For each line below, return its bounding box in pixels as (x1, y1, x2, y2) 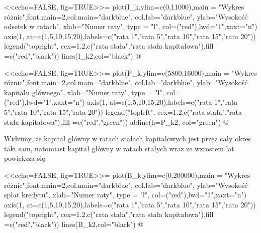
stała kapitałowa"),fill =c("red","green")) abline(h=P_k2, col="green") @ (4, 116, 229, 127)
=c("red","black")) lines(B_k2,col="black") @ (4, 218, 144, 229)
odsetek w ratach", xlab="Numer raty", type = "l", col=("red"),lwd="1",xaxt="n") (4, 21, 257, 32)
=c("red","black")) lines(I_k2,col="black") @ (4, 50, 141, 61)
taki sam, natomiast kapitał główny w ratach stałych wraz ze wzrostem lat (4, 143, 234, 153)
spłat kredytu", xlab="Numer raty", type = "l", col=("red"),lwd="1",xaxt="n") (4, 189, 247, 200)
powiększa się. (4, 153, 47, 163)
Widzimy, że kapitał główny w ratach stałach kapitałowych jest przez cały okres (4, 133, 251, 144)
